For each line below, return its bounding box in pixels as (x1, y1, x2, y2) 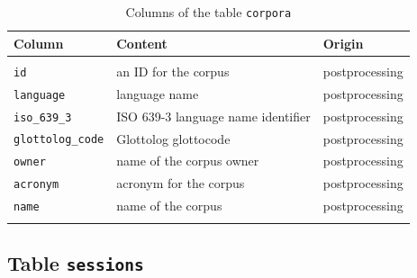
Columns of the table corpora (125, 3, 292, 21)
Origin (322, 33, 364, 52)
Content (116, 33, 168, 52)
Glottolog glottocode (116, 129, 231, 148)
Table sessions (7, 248, 144, 276)
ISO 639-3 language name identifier (116, 106, 311, 125)
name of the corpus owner (116, 151, 259, 170)
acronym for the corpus (116, 174, 245, 193)
